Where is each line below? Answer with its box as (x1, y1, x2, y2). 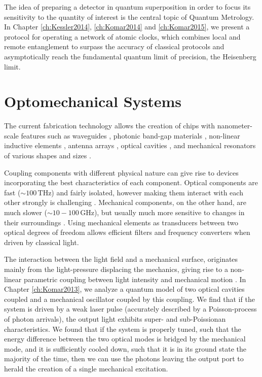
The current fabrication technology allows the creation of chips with (4, 120, 215, 131)
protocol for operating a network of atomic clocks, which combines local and (4, 31, 241, 42)
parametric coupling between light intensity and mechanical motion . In (23, 273, 246, 284)
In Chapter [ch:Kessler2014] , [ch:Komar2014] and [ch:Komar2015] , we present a (4, 21, 250, 32)
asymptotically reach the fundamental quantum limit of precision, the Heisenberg (4, 51, 256, 61)
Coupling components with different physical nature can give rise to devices (4, 167, 239, 178)
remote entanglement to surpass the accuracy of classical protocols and (4, 41, 224, 52)
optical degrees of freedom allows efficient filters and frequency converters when (4, 227, 250, 237)
